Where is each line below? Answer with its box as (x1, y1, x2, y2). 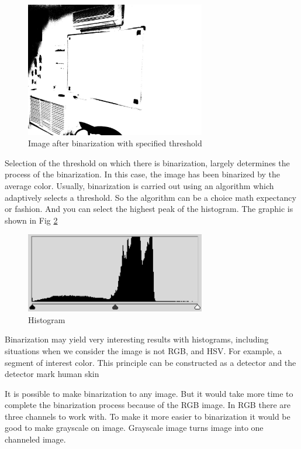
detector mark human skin (5, 368, 99, 380)
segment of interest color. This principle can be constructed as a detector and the (5, 356, 296, 368)
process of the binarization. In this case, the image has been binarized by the (5, 168, 281, 180)
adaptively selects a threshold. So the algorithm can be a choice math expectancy (5, 191, 296, 203)
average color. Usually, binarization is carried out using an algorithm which (5, 179, 274, 191)
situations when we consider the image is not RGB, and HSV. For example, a (5, 344, 282, 357)
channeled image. (5, 433, 66, 445)
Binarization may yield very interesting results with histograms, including (5, 333, 269, 345)
